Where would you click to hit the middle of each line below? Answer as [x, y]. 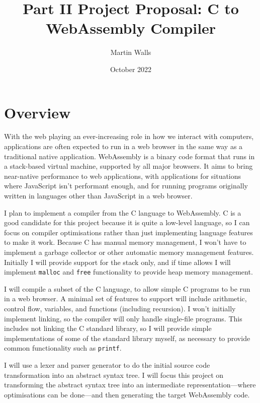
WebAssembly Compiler [131, 28]
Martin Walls [131, 52]
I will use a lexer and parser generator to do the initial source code [107, 365]
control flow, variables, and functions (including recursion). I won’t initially [120, 308]
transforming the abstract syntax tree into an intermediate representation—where [130, 385]
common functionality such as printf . [63, 348]
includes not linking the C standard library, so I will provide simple [108, 328]
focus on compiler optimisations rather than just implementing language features [128, 232]
